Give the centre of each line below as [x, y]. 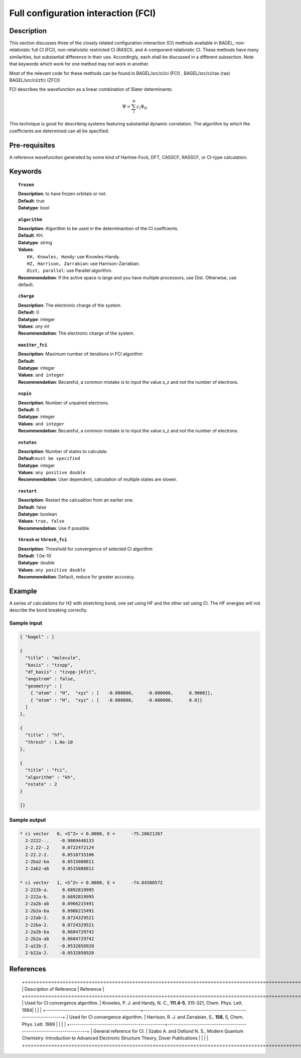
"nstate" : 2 [41, 784]
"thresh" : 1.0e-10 [49, 742]
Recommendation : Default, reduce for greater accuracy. [77, 577]
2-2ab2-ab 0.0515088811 [60, 869]
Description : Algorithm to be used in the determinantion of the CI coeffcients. [98, 228]
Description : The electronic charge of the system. [70, 305]
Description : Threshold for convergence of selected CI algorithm [86, 549]
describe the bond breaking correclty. [48, 610]
